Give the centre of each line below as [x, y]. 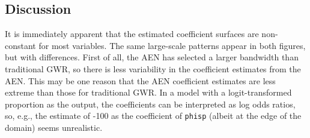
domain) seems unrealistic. [54, 128]
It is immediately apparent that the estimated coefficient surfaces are [132, 34]
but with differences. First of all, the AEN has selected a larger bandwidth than [152, 57]
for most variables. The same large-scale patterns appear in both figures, [172, 45]
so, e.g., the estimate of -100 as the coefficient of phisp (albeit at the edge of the [153, 116]
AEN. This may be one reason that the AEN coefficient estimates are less [140, 80]
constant [20, 45]
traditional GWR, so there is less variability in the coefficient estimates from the [153, 68]
